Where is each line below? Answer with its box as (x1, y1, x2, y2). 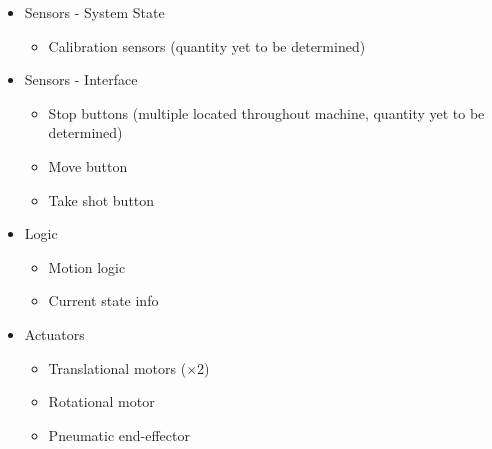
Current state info (48, 290, 159, 311)
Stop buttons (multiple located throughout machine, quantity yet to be (48, 102, 485, 123)
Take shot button (48, 189, 155, 210)
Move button (48, 155, 128, 176)
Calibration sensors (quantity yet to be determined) (48, 35, 366, 56)
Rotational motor (48, 391, 155, 412)
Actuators (24, 323, 85, 344)
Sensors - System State (24, 2, 165, 22)
